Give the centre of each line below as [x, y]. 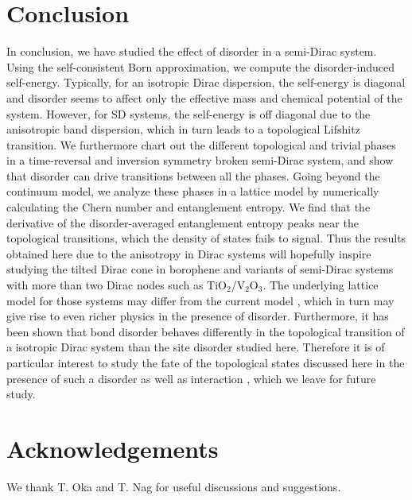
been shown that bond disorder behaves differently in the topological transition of [206, 331]
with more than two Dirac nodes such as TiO [117, 285]
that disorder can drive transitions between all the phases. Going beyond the [193, 175]
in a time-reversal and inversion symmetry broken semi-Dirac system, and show [200, 160]
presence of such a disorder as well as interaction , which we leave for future [191, 378]
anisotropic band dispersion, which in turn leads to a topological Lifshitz [183, 129]
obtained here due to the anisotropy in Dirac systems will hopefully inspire [189, 253]
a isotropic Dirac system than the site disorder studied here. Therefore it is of [196, 347]
